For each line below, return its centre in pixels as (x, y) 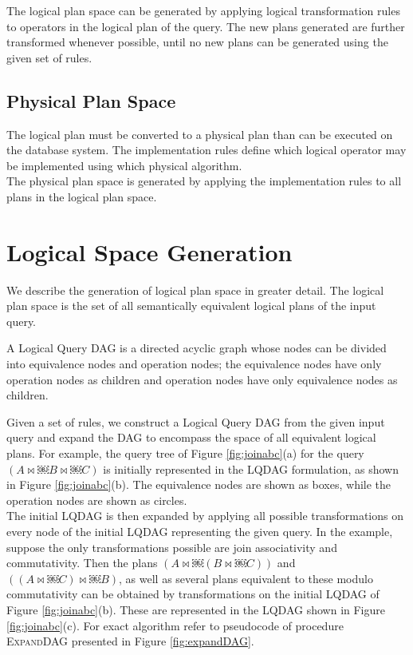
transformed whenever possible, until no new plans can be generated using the (197, 42)
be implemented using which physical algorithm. (124, 165)
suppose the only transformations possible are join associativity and (172, 547)
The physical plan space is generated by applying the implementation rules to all (204, 181)
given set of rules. (49, 57)
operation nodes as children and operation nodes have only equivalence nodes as (202, 379)
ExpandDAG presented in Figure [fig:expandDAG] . (130, 641)
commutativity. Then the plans (82, 563)
